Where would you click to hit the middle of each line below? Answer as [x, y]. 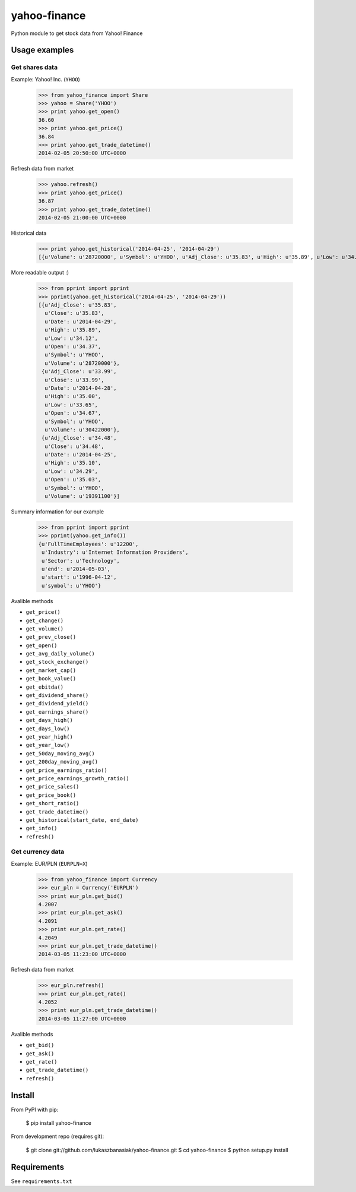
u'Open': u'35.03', [73, 480]
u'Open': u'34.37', [73, 347]
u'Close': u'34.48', [74, 446]
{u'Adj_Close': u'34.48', [79, 438]
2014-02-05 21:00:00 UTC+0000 [82, 217]
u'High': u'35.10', [73, 463]
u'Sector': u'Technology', [81, 561]
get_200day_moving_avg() [62, 762]
